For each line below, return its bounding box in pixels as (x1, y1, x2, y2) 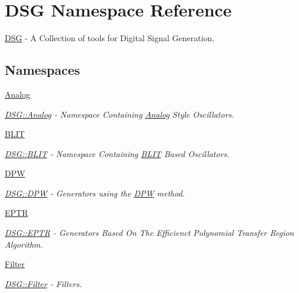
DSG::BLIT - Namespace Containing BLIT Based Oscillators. (5, 147, 230, 159)
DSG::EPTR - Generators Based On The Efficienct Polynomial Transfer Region (5, 227, 294, 239)
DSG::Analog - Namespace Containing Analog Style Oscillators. (5, 108, 234, 120)
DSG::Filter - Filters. (5, 277, 82, 289)
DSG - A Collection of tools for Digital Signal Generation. (5, 32, 215, 44)
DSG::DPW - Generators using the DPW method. (5, 187, 185, 199)
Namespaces (5, 61, 80, 79)
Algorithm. (5, 238, 43, 250)
